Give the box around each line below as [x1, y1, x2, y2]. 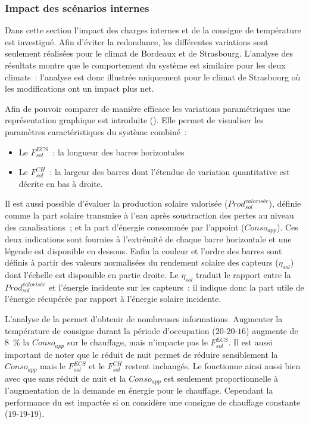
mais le [40, 360, 65, 372]
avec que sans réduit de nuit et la [5, 372, 126, 384]
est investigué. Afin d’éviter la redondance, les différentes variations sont [5, 35, 269, 48]
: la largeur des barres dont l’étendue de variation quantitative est [49, 166, 290, 178]
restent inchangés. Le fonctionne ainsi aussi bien [125, 360, 301, 372]
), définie [269, 197, 301, 210]
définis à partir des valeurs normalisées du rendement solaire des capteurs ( [5, 256, 279, 269]
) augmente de [246, 324, 298, 336]
